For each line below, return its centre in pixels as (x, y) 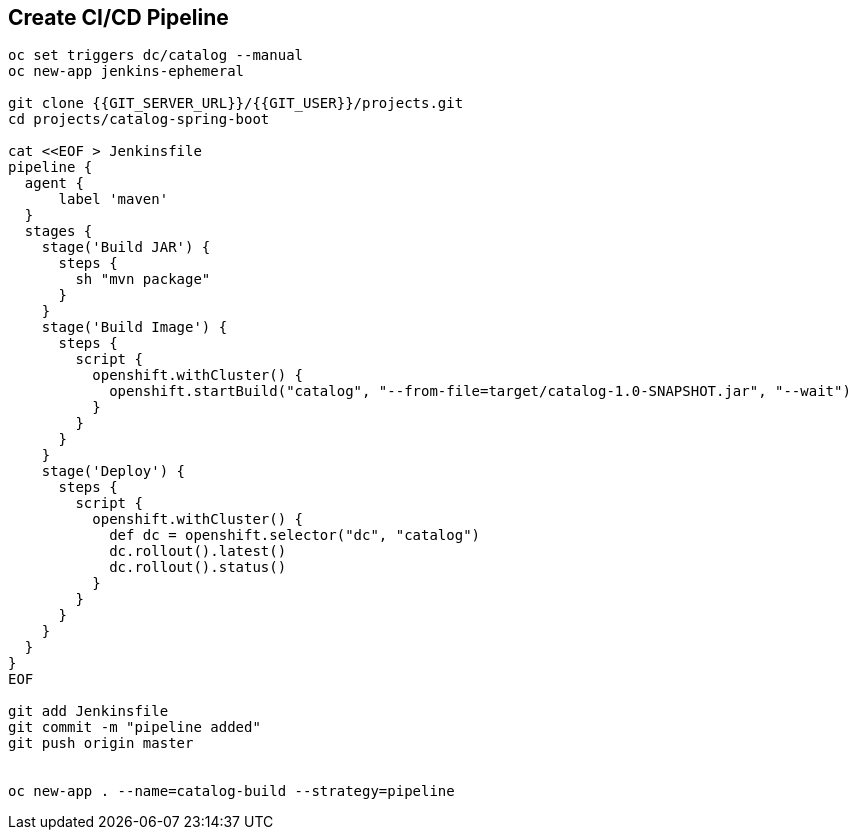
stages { (58, 231)
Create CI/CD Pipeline (118, 17)
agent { (54, 183)
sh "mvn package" (143, 279)
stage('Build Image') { (134, 327)
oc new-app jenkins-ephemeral (126, 71)
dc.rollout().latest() (198, 551)
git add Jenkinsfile (88, 711)
